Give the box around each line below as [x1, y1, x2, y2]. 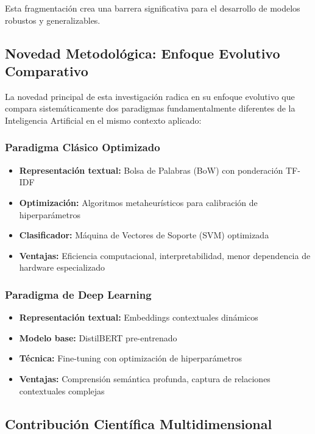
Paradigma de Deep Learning [5, 286, 152, 302]
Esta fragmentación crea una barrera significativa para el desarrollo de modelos [5, 2, 300, 14]
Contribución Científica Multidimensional [5, 414, 272, 433]
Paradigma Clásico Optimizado [5, 140, 160, 155]
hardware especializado [19, 261, 105, 274]
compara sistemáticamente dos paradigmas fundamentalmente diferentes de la [5, 102, 296, 115]
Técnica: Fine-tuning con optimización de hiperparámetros [19, 352, 242, 365]
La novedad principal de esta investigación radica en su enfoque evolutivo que [5, 90, 295, 102]
